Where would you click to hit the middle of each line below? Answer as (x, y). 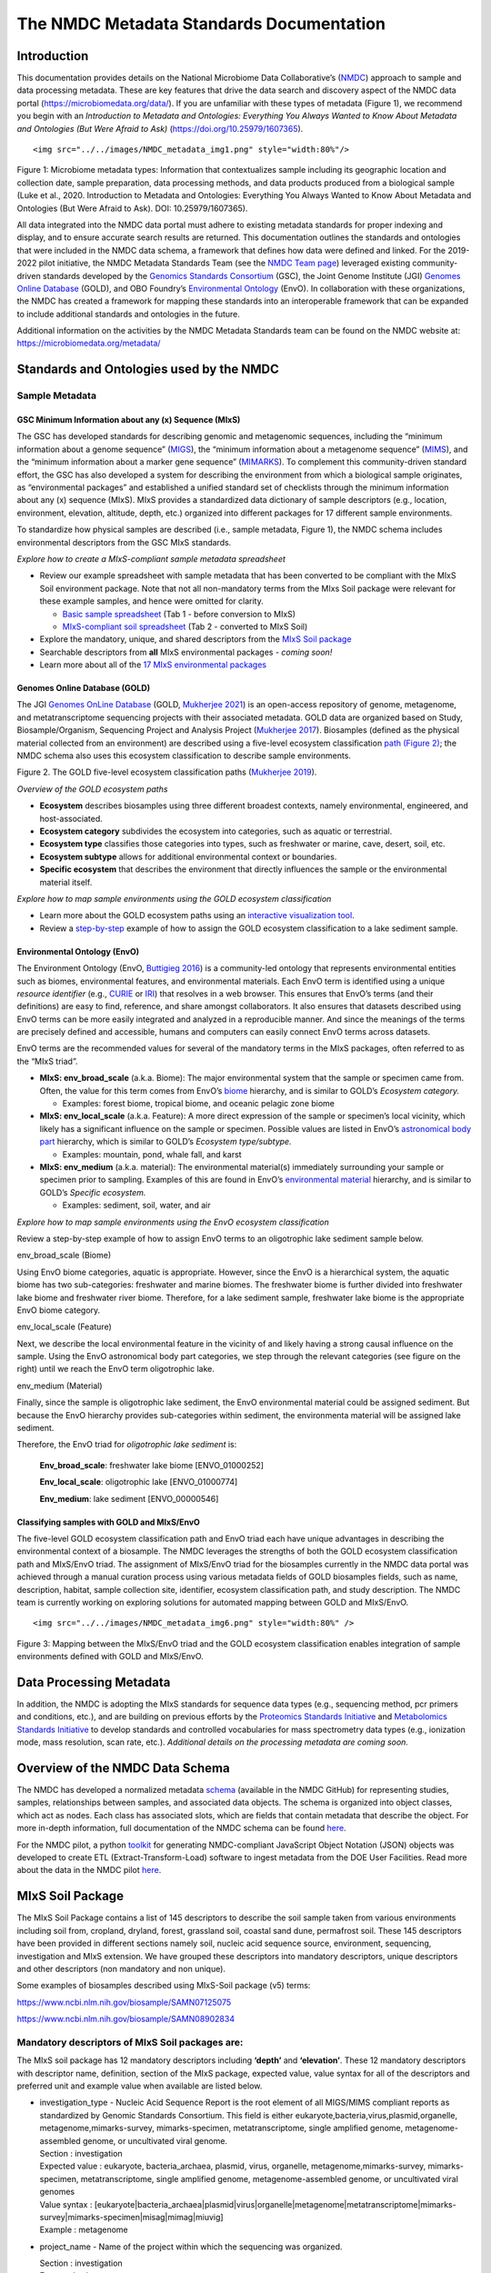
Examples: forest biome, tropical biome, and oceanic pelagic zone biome (199, 1104)
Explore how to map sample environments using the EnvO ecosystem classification (173, 1222)
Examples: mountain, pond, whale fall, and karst (152, 1154)
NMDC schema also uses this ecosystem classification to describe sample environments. (184, 756)
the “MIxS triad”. (47, 1061)
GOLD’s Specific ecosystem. (93, 1192)
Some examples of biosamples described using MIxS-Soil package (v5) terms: (164, 1986)
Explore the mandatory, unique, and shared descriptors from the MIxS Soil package (195, 639)
